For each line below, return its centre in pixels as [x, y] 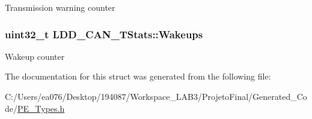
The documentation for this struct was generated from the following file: [138, 76]
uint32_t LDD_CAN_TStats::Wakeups [104, 34]
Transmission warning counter [60, 7]
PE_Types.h [41, 108]
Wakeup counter [35, 56]
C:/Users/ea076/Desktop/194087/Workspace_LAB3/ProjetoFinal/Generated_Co [156, 96]
